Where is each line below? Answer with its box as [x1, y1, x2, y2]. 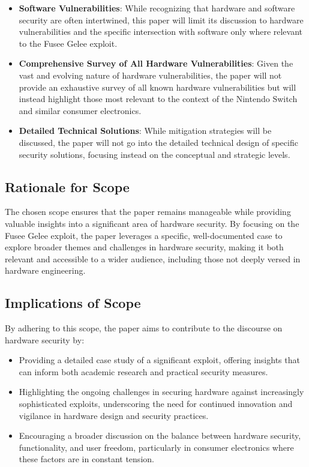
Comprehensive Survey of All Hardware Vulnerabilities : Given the [19, 57, 293, 70]
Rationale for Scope [5, 177, 130, 196]
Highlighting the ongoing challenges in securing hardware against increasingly [19, 385, 304, 398]
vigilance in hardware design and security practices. [19, 409, 209, 421]
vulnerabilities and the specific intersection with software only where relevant [19, 25, 303, 38]
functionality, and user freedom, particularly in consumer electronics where [19, 441, 294, 453]
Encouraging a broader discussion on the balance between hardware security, [19, 429, 301, 442]
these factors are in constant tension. [19, 453, 154, 465]
